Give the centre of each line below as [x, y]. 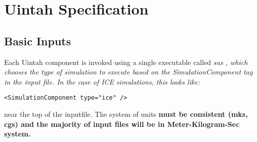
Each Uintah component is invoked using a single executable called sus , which [126, 62]
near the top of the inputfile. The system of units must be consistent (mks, [126, 114]
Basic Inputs [38, 41]
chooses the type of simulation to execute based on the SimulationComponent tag [128, 72]
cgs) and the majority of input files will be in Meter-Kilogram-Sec [122, 124]
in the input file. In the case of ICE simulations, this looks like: [102, 81]
